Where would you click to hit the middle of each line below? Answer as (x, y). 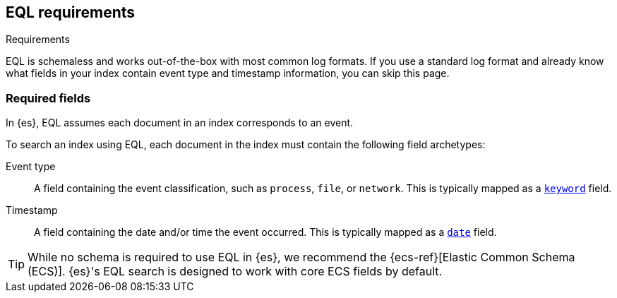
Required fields (48, 98)
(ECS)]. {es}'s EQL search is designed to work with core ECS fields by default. (235, 272)
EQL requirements (71, 12)
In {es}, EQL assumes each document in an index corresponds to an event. (180, 123)
